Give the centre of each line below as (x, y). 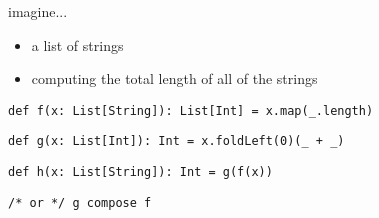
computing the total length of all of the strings (174, 78)
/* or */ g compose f (80, 202)
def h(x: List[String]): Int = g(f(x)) (140, 172)
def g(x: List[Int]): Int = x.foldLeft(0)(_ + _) (176, 141)
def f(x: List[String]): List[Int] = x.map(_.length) (191, 110)
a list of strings (77, 44)
